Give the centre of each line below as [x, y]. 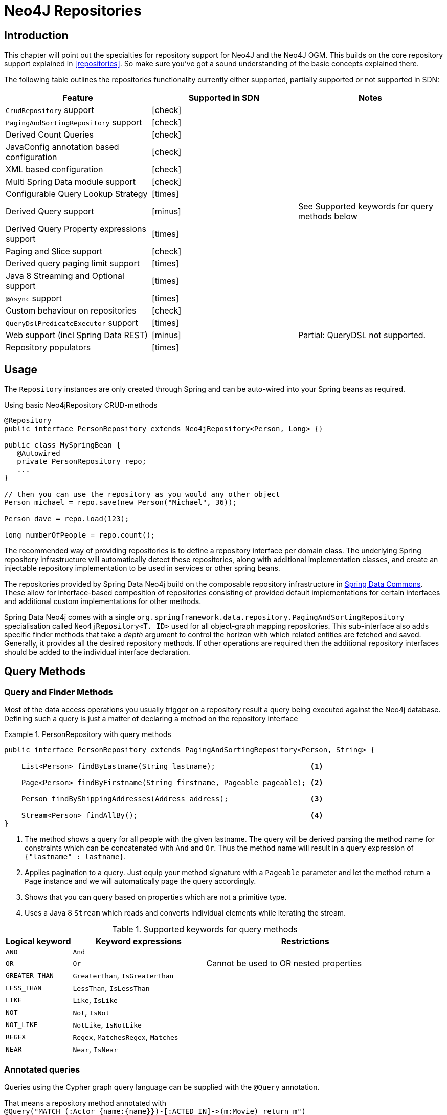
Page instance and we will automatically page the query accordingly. [140, 881]
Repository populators [48, 348]
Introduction [36, 35]
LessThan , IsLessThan [111, 988]
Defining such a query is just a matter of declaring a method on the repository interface [151, 719]
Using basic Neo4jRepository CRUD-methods [81, 405]
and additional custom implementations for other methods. [103, 601]
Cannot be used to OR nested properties [284, 963]
